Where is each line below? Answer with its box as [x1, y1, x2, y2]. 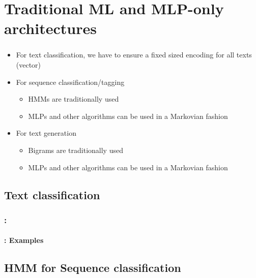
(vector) [16, 59, 41, 70]
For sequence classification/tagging [16, 76, 125, 87]
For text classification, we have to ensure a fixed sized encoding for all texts [16, 49, 252, 60]
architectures [4, 18, 97, 39]
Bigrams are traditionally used [28, 145, 123, 156]
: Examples [4, 235, 44, 245]
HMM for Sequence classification [4, 260, 181, 275]
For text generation [16, 128, 76, 138]
